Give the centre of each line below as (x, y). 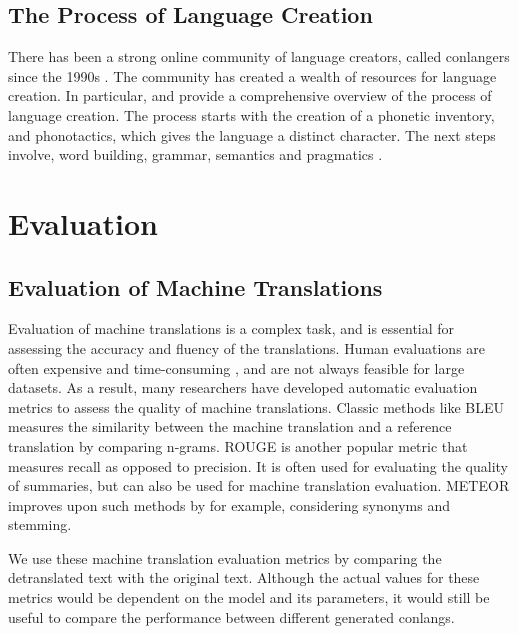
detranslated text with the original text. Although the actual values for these (244, 577)
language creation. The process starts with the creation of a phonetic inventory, (251, 114)
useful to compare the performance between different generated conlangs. (231, 616)
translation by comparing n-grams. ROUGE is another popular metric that (238, 445)
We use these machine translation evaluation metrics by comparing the (225, 557)
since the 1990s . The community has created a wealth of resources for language (252, 75)
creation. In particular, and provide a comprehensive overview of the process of (250, 95)
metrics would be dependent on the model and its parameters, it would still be (249, 597)
